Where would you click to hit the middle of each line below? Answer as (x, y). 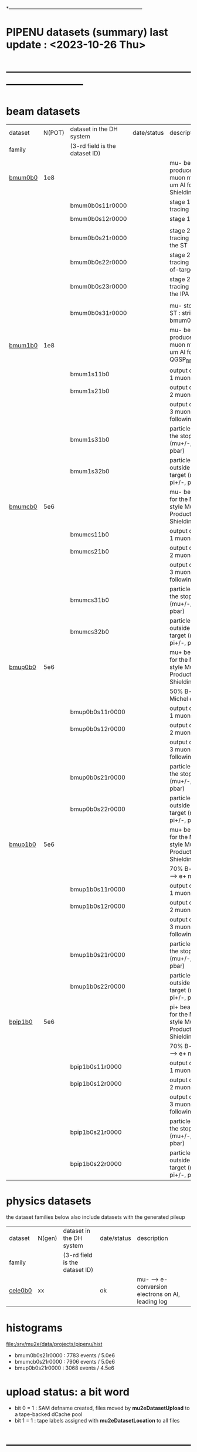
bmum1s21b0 (90, 391)
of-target (183, 270)
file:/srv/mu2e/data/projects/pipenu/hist (54, 1344)
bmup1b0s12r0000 (98, 906)
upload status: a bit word (68, 1392)
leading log (152, 1302)
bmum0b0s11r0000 (98, 205)
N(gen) (47, 1238)
